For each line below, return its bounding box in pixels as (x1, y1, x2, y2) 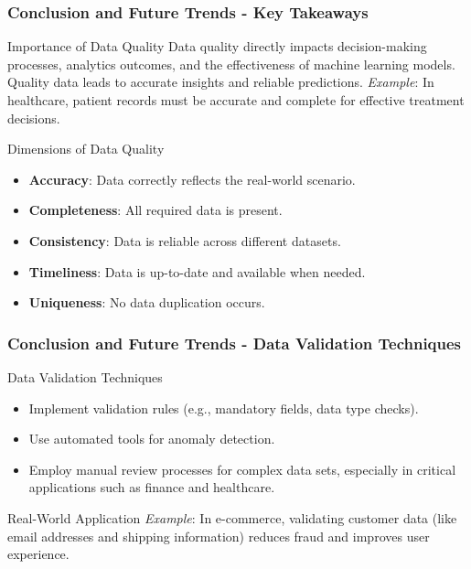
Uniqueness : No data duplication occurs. (28, 293, 265, 312)
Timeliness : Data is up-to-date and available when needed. (28, 262, 366, 281)
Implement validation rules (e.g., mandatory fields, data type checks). (28, 398, 419, 417)
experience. (7, 544, 70, 564)
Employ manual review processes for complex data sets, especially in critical (28, 459, 456, 478)
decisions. (7, 108, 60, 127)
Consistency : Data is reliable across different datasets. (28, 231, 341, 250)
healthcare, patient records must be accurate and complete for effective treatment (7, 91, 465, 109)
